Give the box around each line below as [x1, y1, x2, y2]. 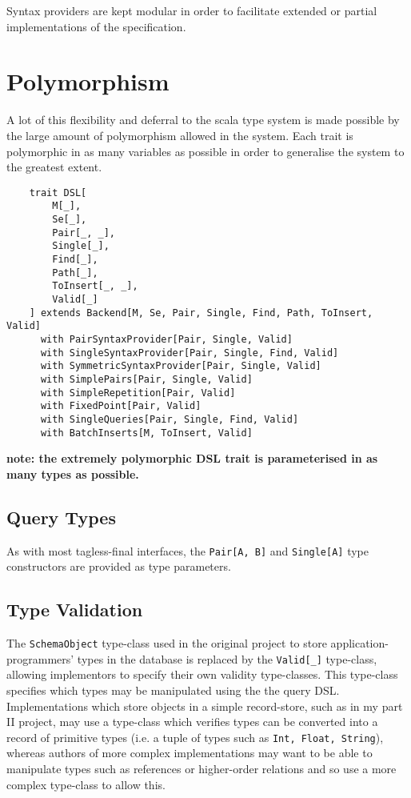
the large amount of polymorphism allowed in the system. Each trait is [6, 126, 353, 143]
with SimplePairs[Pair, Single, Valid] [40, 373, 253, 385]
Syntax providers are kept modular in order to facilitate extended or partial [6, 2, 377, 18]
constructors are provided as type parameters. [6, 558, 231, 575]
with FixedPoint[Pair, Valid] [40, 400, 202, 412]
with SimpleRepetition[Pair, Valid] [40, 387, 236, 399]
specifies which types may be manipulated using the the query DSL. [6, 681, 340, 698]
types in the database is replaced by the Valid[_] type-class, [77, 650, 377, 667]
